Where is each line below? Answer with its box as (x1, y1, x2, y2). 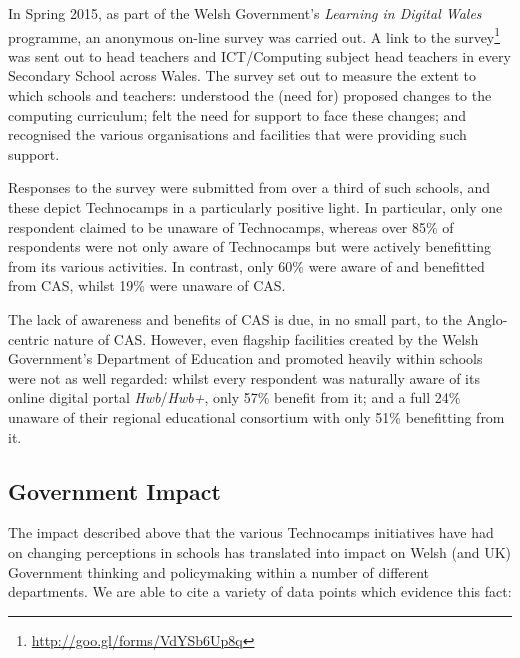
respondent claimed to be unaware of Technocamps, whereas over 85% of (8, 216, 454, 237)
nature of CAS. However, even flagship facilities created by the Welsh (53, 328, 479, 349)
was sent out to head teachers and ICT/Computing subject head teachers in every (8, 45, 511, 66)
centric (8, 328, 49, 349)
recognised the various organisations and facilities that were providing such (8, 124, 467, 145)
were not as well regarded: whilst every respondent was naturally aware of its (8, 367, 480, 388)
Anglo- (466, 308, 508, 329)
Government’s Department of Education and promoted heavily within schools (8, 348, 483, 369)
